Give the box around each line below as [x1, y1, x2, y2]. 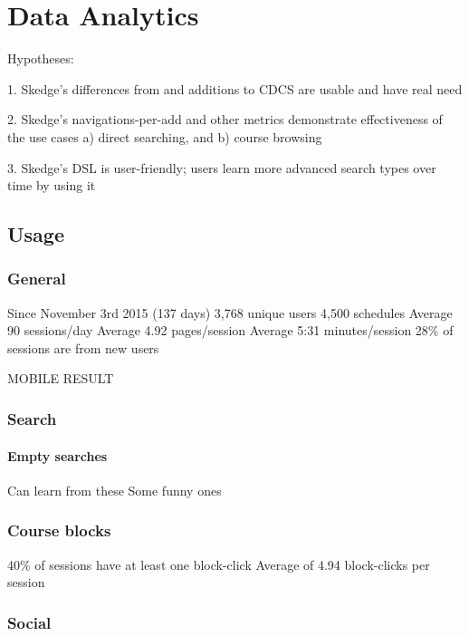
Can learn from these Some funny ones [7, 480, 222, 499]
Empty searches [7, 446, 108, 465]
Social [7, 611, 52, 633]
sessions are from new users [7, 338, 159, 357]
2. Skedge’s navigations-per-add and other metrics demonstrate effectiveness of [7, 110, 443, 129]
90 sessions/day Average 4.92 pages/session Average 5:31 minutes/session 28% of [7, 321, 454, 340]
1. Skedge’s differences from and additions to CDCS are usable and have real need [7, 79, 463, 98]
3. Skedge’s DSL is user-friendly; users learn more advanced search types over [7, 158, 436, 177]
